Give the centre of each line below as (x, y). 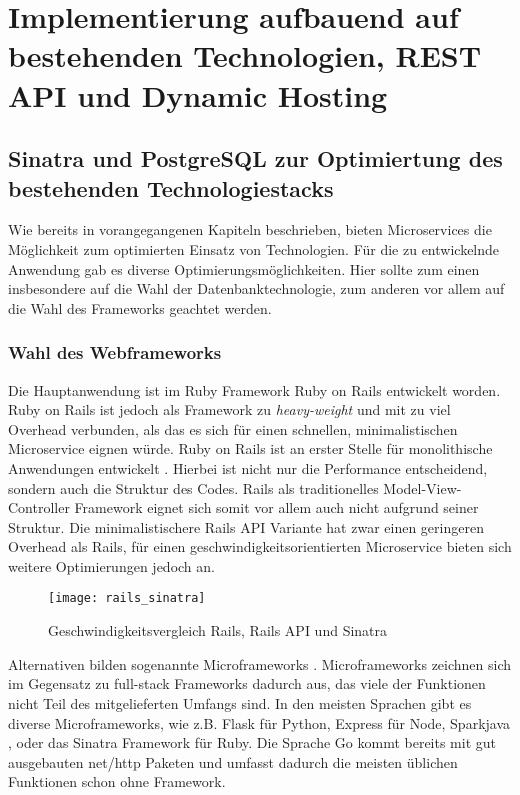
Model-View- (422, 487)
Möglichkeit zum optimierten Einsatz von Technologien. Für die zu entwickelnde (254, 248)
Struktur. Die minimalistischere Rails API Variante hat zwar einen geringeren (246, 526)
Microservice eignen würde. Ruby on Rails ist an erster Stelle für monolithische (250, 448)
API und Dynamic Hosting (198, 94)
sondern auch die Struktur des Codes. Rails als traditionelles (193, 487)
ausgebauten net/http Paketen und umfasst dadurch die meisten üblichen (233, 761)
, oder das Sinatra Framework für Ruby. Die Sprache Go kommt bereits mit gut (252, 742)
